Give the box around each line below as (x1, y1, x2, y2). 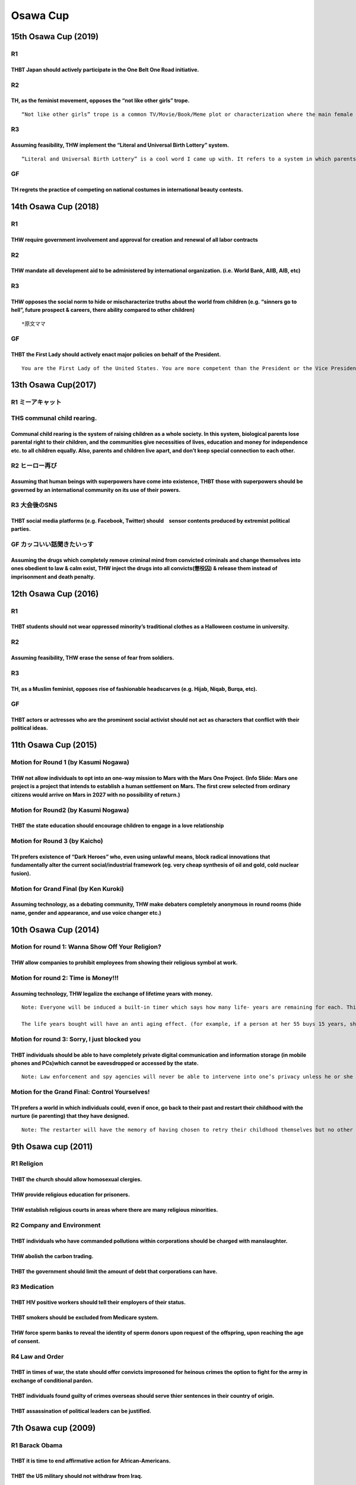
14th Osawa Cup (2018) (11, 202, 99, 212)
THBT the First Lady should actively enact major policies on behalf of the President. (11, 351, 221, 358)
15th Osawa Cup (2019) (11, 31, 99, 42)
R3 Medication (11, 1282, 54, 1291)
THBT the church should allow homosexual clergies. (11, 1176, 142, 1183)
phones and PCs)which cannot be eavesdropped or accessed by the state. (11, 1059, 199, 1066)
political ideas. (11, 725, 49, 732)
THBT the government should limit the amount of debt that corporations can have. (11, 1268, 218, 1275)
